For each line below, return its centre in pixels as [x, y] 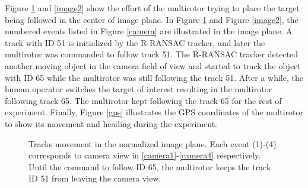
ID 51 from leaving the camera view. [95, 178]
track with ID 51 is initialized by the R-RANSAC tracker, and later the [135, 42]
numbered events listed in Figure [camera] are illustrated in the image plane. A [149, 31]
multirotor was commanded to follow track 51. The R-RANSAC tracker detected [152, 54]
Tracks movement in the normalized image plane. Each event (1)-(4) [153, 143]
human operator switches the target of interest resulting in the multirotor [139, 89]
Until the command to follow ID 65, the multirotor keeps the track [150, 166]
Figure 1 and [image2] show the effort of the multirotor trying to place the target [152, 8]
